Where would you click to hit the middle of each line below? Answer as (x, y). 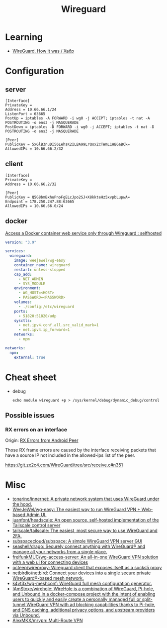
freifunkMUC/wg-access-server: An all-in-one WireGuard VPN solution (85, 557)
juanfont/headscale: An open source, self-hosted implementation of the (85, 520)
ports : (21, 311)
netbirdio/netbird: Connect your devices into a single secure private (82, 573)
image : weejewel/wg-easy (40, 261)
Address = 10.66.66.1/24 (31, 109)
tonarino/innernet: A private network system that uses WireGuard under (86, 499)
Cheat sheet (31, 377)
